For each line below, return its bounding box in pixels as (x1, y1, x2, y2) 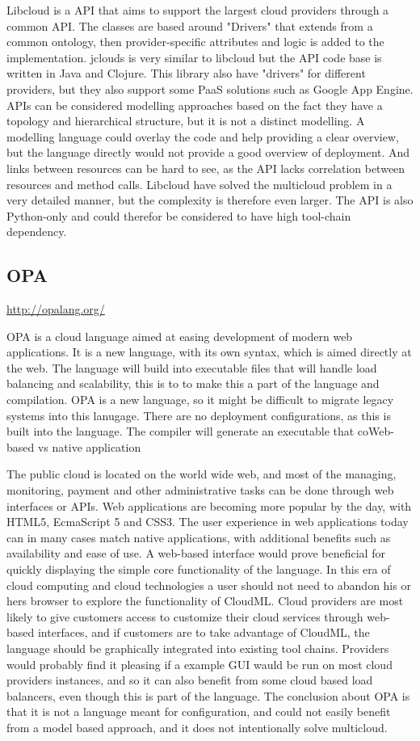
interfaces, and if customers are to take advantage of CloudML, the (37, 624, 370, 641)
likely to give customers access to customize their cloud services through (6, 608, 363, 625)
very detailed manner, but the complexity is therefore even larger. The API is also (6, 192, 414, 208)
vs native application (37, 438, 141, 455)
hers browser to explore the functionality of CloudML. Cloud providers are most (6, 592, 404, 609)
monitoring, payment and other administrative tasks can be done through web (6, 482, 394, 499)
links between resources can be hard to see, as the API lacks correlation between (6, 159, 405, 176)
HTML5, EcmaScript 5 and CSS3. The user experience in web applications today (6, 513, 409, 530)
